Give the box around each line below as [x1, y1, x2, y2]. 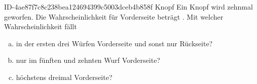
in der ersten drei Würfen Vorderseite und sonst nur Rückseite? [16, 38, 213, 48]
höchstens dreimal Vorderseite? [16, 71, 113, 82]
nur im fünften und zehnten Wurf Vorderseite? [16, 55, 160, 65]
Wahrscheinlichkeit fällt [4, 21, 77, 32]
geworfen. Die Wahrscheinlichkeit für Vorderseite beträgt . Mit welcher [4, 11, 224, 22]
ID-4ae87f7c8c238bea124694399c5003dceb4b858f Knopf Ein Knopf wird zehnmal [4, 2, 253, 12]
